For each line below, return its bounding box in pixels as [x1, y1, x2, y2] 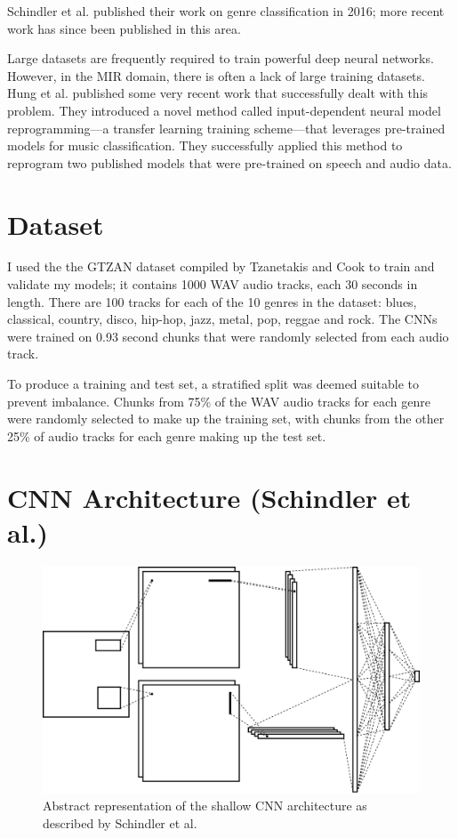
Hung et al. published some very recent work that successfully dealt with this [7, 84, 429, 102]
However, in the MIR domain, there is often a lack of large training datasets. [7, 66, 425, 85]
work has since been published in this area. [7, 19, 241, 37]
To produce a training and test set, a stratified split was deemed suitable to [7, 375, 419, 393]
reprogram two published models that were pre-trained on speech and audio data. [7, 153, 452, 172]
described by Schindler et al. [43, 813, 197, 832]
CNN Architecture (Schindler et [7, 479, 412, 515]
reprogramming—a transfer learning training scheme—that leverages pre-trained [7, 118, 446, 137]
